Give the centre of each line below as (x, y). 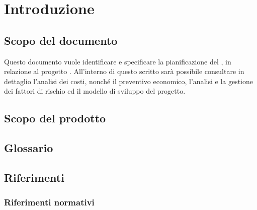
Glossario (29, 148)
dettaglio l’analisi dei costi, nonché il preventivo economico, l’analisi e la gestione (128, 81)
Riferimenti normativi (49, 202)
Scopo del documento (61, 40)
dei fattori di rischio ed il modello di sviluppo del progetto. (95, 91)
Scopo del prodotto (55, 118)
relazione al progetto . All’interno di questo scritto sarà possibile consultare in (124, 71)
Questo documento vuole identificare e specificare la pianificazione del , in (118, 61)
